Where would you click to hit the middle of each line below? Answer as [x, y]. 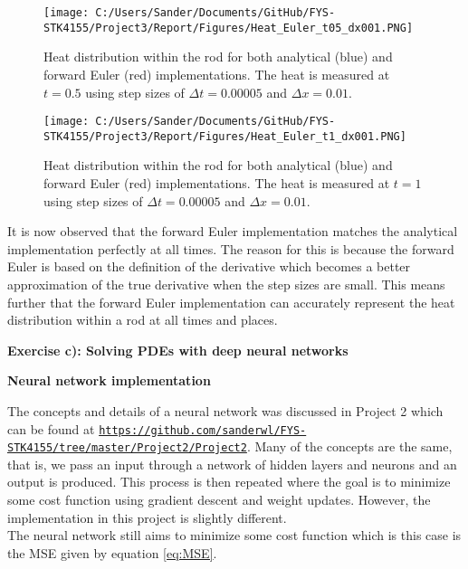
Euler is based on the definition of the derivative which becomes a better [209, 266]
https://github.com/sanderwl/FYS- [203, 430]
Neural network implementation [109, 380]
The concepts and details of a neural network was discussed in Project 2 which [225, 410]
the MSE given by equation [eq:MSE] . [112, 552]
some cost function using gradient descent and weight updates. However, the [219, 500]
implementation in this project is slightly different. [147, 517]
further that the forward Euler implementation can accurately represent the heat [231, 302]
